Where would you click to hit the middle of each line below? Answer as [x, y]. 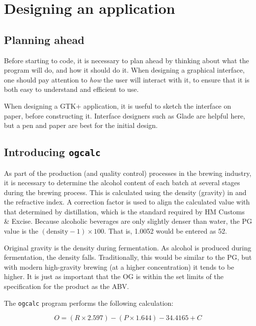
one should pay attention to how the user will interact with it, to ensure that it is [127, 79]
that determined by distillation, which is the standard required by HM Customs [125, 211]
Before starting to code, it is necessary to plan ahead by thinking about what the [127, 60]
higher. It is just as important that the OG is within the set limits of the [114, 276]
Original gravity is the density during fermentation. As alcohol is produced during [128, 247]
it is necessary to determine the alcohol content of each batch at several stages [122, 183]
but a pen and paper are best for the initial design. [81, 125]
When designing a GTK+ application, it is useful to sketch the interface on [118, 105]
